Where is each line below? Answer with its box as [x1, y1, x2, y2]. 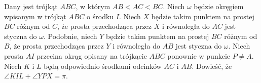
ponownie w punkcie [167, 50, 231, 61]
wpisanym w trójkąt [4, 11, 66, 21]
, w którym [76, 1, 110, 11]
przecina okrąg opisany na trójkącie [36, 50, 147, 61]
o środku [87, 11, 114, 21]
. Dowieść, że [192, 60, 232, 71]
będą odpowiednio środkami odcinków [44, 60, 162, 71]
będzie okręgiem [194, 1, 244, 11]
